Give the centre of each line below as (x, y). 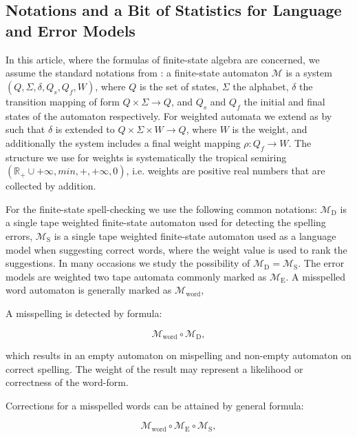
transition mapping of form (63, 101)
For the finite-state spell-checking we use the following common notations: (161, 209)
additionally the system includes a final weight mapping (123, 142)
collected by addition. (51, 186)
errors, (19, 235)
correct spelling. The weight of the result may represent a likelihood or (154, 368)
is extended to (85, 129)
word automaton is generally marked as (89, 290)
